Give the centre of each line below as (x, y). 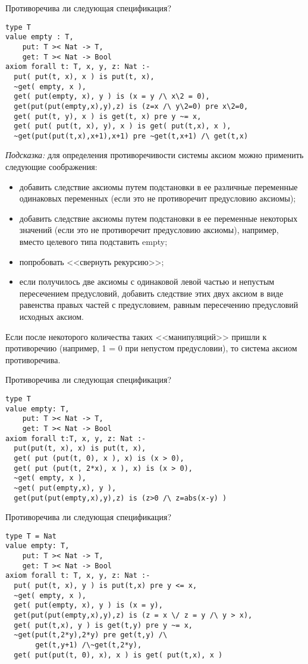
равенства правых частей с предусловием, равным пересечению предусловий (159, 305)
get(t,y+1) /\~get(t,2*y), (89, 645)
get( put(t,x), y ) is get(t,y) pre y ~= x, (103, 625)
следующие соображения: (51, 167)
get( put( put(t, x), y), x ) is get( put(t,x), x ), (122, 126)
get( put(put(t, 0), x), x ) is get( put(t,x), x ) (118, 655)
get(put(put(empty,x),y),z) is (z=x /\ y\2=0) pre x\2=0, (131, 106)
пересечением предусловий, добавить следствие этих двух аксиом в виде (151, 293)
